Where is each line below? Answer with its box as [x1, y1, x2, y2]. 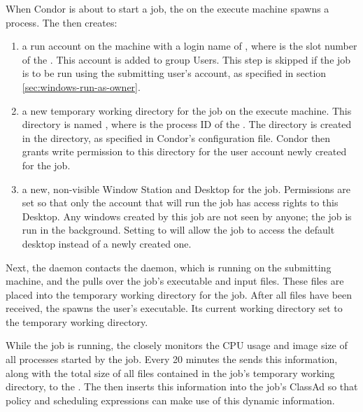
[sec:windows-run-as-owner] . [22, 79, 141, 94]
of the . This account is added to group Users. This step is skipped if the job [22, 52, 351, 66]
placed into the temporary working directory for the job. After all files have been [6, 287, 353, 301]
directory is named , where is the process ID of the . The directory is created [22, 117, 352, 132]
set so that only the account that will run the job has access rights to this [22, 195, 339, 210]
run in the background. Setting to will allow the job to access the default [22, 222, 335, 237]
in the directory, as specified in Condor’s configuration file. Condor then [22, 130, 331, 145]
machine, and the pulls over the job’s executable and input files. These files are [6, 274, 344, 288]
